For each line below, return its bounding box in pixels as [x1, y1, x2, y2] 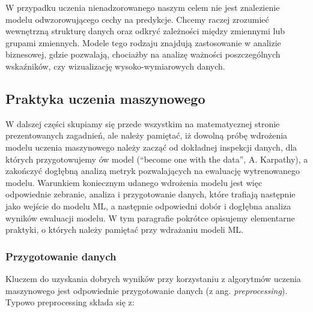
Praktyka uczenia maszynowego [5, 89, 205, 107]
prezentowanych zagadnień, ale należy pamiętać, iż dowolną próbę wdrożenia [5, 129, 288, 142]
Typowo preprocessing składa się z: [5, 296, 135, 308]
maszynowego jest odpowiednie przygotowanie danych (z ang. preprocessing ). [5, 284, 288, 296]
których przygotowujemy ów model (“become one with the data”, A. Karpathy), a [5, 152, 308, 165]
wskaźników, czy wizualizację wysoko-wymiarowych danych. [5, 59, 225, 72]
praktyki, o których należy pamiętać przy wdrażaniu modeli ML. [5, 223, 243, 236]
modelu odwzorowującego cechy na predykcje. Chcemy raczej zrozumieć [5, 13, 269, 25]
